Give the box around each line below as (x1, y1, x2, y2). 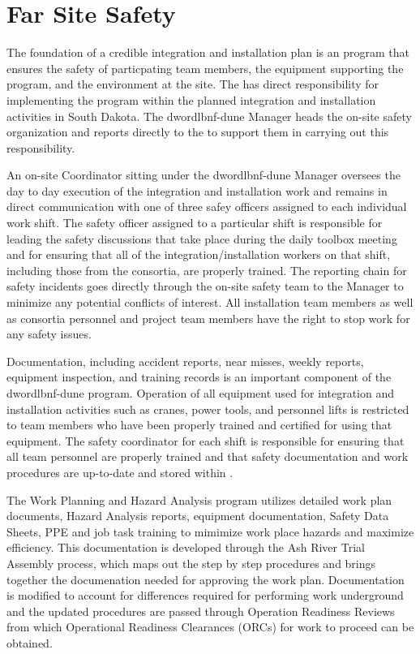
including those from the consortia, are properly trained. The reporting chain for (6, 261, 407, 278)
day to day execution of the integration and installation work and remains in (6, 182, 388, 199)
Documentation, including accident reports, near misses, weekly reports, (6, 352, 364, 369)
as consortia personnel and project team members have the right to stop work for (6, 309, 410, 326)
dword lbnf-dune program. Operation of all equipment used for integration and (6, 385, 394, 401)
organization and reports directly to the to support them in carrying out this (6, 123, 389, 140)
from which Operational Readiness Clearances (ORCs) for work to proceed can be (6, 618, 414, 635)
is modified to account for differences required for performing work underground (6, 587, 404, 604)
